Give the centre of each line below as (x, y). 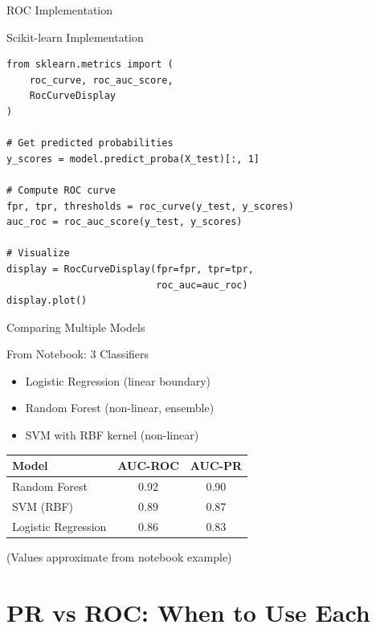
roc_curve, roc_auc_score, (101, 80)
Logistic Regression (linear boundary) (118, 380)
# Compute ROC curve (61, 190)
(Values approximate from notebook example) (119, 556)
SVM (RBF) (43, 506)
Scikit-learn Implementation (75, 37)
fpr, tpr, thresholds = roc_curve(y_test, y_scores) (150, 206)
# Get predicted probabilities (90, 143)
